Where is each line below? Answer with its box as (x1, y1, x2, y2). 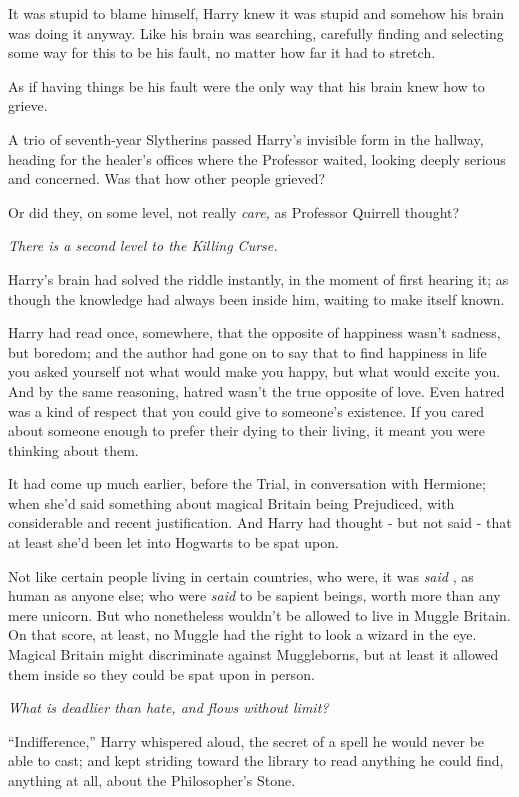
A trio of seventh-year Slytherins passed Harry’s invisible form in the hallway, (8, 128, 484, 149)
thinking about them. (8, 439, 139, 460)
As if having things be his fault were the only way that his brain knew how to (8, 75, 485, 96)
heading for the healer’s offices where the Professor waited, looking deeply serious (8, 148, 506, 169)
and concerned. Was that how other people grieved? (8, 168, 326, 189)
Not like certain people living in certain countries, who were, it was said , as (8, 565, 474, 586)
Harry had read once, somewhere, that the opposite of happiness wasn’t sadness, (8, 322, 501, 343)
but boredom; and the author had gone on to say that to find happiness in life (8, 341, 487, 362)
